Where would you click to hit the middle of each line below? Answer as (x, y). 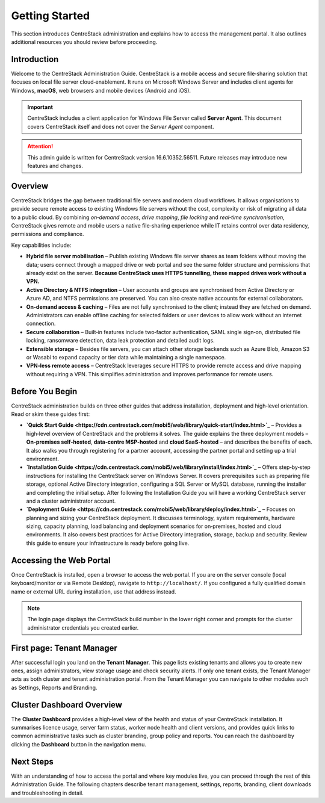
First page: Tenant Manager (64, 648)
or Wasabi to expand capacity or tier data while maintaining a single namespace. (126, 357)
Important (40, 107)
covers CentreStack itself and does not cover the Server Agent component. (121, 126)
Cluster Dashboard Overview (67, 705)
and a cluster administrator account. (71, 501)
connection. (41, 324)
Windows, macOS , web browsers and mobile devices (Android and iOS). (101, 90)
